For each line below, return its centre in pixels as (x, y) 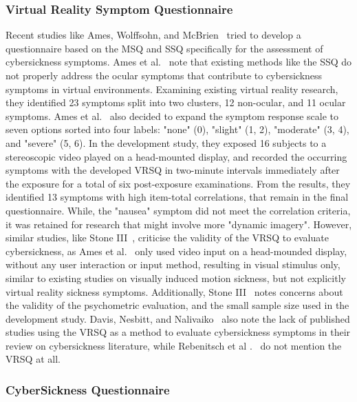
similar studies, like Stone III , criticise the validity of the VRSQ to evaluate (167, 238)
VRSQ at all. (33, 359)
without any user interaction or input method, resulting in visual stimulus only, (173, 264)
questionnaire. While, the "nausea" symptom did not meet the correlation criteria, (178, 210)
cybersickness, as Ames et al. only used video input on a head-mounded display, (176, 251)
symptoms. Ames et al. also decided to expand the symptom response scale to (172, 115)
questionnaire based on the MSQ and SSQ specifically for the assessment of (164, 48)
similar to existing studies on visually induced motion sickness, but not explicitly (176, 278)
